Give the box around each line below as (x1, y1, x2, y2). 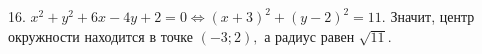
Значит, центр (390, 6, 475, 26)
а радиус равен (264, 25, 355, 46)
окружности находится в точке (8, 25, 193, 46)
